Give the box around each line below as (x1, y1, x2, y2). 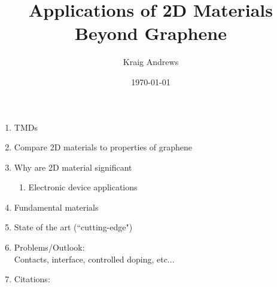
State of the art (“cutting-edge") (14, 221, 133, 233)
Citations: (14, 273, 50, 285)
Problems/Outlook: (14, 241, 85, 254)
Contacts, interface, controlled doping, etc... (14, 252, 175, 265)
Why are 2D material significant (14, 161, 132, 173)
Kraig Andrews (123, 55, 179, 68)
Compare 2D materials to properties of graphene (14, 141, 193, 153)
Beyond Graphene (75, 21, 227, 45)
